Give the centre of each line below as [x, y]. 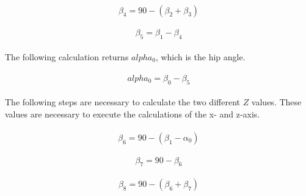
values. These [276, 102]
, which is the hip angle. [200, 56]
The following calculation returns [67, 56]
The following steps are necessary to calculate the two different [122, 102]
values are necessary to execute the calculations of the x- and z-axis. [133, 114]
